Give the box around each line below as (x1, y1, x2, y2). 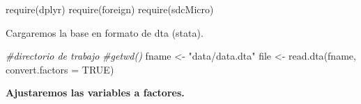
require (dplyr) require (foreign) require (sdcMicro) (6, 2, 214, 16)
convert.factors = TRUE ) (6, 62, 114, 76)
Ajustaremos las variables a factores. (6, 85, 185, 100)
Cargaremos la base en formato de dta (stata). (6, 25, 203, 40)
